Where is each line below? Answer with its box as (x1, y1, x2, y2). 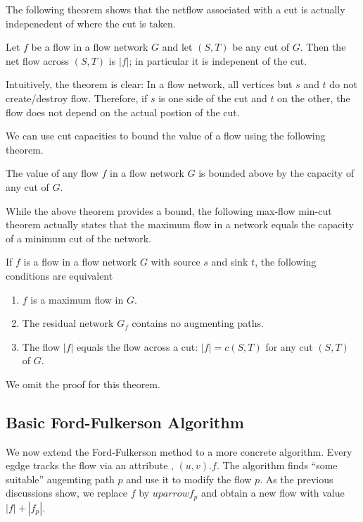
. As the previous (260, 471, 333, 486)
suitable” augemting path (6, 471, 115, 486)
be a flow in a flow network (31, 39, 148, 54)
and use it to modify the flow (126, 471, 252, 486)
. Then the (300, 39, 346, 54)
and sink (211, 254, 248, 269)
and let (162, 39, 193, 54)
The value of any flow (6, 166, 98, 180)
